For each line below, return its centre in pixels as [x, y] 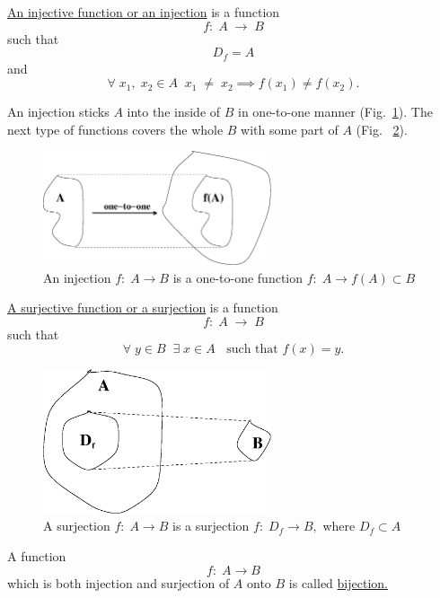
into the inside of [174, 112]
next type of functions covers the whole [115, 129]
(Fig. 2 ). [382, 129]
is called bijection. [338, 582]
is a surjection [211, 526]
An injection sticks [58, 112]
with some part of [290, 129]
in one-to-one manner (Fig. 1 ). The [335, 112]
